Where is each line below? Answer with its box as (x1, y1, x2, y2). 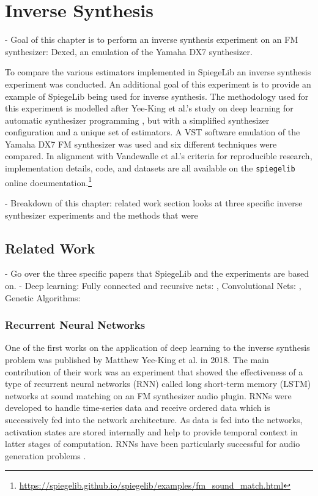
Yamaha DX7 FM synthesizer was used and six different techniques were (5, 137, 277, 150)
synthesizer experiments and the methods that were (5, 208, 198, 221)
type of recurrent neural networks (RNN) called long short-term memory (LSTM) (5, 377, 311, 390)
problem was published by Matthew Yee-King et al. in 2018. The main (5, 353, 269, 366)
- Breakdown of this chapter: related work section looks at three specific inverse (5, 196, 303, 209)
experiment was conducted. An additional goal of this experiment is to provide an (5, 77, 311, 90)
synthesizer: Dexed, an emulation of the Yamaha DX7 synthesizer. (5, 45, 253, 58)
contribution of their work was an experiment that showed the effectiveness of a (5, 365, 303, 378)
